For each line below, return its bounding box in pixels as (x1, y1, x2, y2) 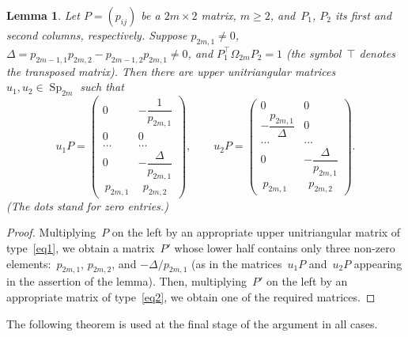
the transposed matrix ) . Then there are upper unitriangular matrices (6, 62, 336, 79)
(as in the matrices (191, 255, 282, 271)
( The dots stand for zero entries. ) (6, 197, 168, 214)
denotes (359, 44, 395, 61)
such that (80, 78, 124, 95)
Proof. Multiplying (6, 224, 96, 240)
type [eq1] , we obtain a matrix (6, 239, 155, 256)
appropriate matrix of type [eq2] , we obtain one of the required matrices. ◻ (6, 288, 376, 305)
